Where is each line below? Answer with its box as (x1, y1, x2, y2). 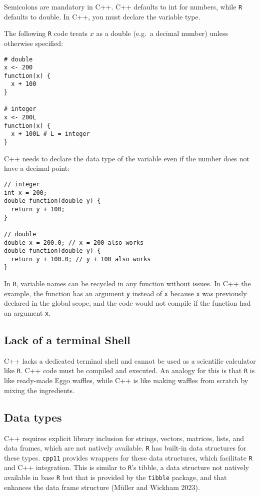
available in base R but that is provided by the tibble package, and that (4, 472, 227, 483)
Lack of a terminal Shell (4, 332, 130, 348)
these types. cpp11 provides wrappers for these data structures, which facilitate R (4, 452, 252, 463)
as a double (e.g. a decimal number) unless (96, 28, 228, 38)
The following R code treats (4, 28, 88, 38)
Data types (4, 409, 62, 425)
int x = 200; (4, 189, 47, 196)
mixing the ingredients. (4, 385, 74, 395)
